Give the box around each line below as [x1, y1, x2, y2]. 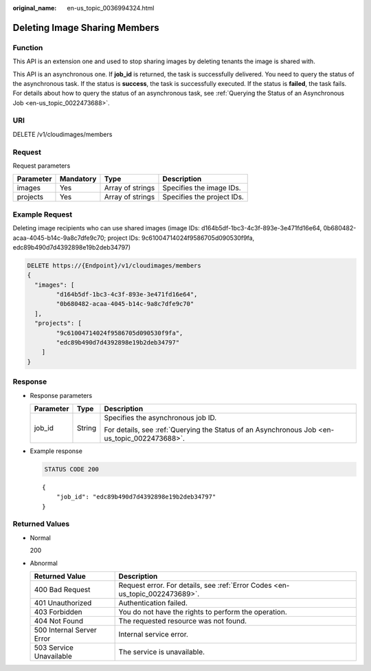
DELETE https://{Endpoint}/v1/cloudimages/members [27, 261, 202, 269]
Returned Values [12, 519, 70, 529]
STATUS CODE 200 [44, 465, 100, 473]
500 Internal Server [34, 626, 98, 635]
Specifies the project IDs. [162, 192, 244, 202]
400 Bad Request [34, 585, 91, 594]
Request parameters [12, 162, 71, 170]
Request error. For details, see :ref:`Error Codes [118, 581, 272, 590]
